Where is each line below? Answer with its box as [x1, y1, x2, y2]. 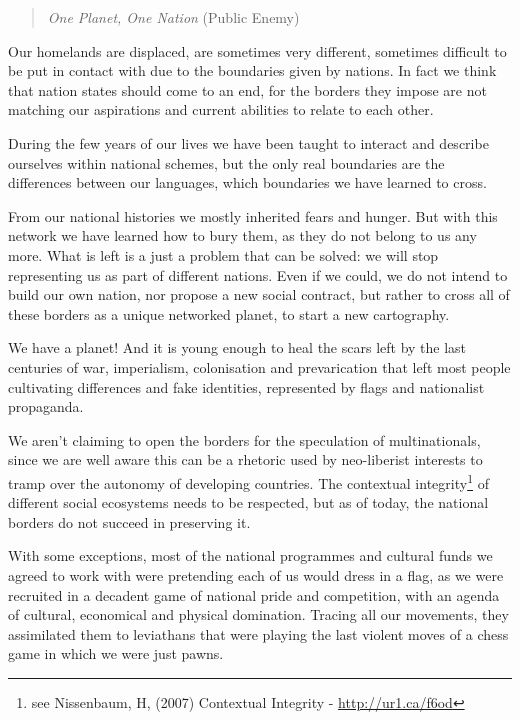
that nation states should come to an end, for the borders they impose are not [8, 79, 487, 100]
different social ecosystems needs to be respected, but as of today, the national [8, 492, 489, 513]
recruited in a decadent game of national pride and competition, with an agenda [8, 584, 500, 605]
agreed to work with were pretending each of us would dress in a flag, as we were [8, 564, 504, 585]
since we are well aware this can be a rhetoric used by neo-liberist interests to [8, 449, 483, 470]
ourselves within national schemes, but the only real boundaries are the [8, 152, 445, 173]
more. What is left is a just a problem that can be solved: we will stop [8, 244, 439, 265]
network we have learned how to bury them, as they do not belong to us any [8, 225, 477, 246]
